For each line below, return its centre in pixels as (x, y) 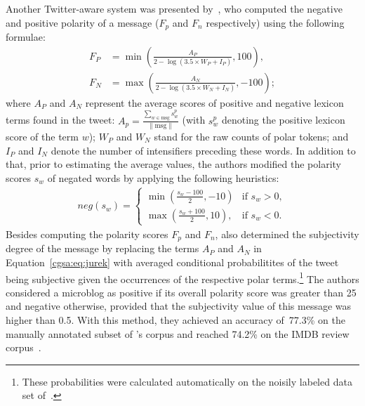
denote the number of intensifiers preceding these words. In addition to (203, 150)
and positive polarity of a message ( (82, 22)
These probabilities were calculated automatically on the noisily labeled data (187, 381)
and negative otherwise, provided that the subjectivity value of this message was (179, 306)
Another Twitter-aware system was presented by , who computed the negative (174, 8)
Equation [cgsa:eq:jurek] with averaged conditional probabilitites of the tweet (172, 262)
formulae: (26, 37)
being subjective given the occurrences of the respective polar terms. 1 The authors (182, 277)
